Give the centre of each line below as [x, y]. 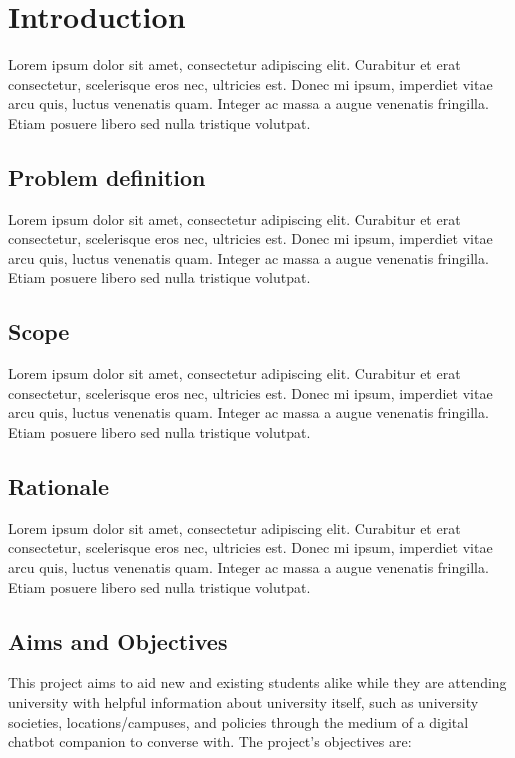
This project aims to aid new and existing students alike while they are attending [257, 682]
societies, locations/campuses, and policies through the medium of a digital [238, 721]
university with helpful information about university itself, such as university [243, 702]
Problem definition [107, 176]
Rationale [58, 486]
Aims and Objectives [118, 640]
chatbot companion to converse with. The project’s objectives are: [210, 741]
